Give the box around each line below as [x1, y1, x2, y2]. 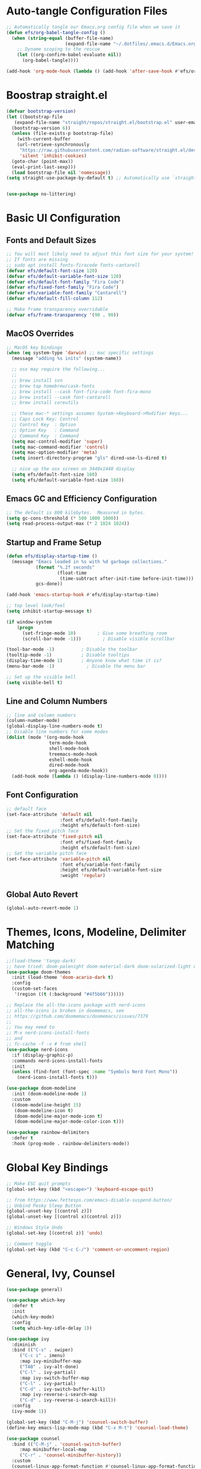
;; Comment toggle [6, 1241, 52, 1247]
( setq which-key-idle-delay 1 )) [11, 1325, 93, 1331]
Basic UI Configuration [6, 211, 121, 225]
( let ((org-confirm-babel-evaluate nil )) [17, 52, 121, 58]
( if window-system [6, 619, 52, 625]
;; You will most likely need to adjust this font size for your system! [6, 251, 194, 257]
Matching [6, 938, 55, 952]
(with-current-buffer [17, 136, 71, 142]
